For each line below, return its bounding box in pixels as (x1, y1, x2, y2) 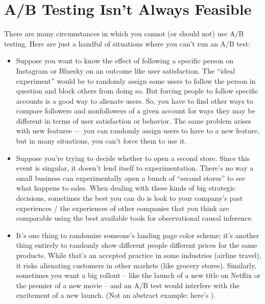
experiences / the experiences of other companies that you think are (16, 202, 229, 213)
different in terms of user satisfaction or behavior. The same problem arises (16, 115, 251, 126)
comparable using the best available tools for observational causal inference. (16, 213, 253, 223)
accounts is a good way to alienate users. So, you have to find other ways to (16, 95, 253, 106)
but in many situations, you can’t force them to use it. (16, 135, 187, 146)
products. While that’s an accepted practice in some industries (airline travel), (16, 250, 261, 260)
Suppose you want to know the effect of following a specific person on (16, 55, 234, 66)
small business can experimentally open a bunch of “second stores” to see (16, 172, 246, 183)
